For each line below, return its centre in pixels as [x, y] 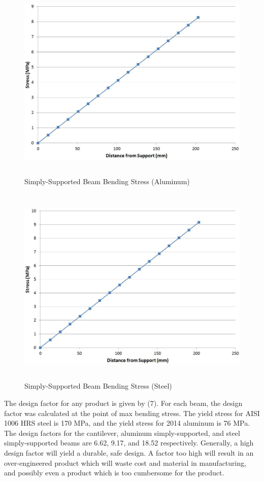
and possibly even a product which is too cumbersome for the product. [114, 473]
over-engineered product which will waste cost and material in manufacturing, [125, 462]
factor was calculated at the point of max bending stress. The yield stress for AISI [132, 413]
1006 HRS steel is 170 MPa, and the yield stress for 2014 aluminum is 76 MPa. [127, 423]
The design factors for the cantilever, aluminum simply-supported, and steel [122, 433]
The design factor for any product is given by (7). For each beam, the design [123, 403]
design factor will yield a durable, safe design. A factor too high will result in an [129, 452]
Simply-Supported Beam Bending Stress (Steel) [98, 386]
